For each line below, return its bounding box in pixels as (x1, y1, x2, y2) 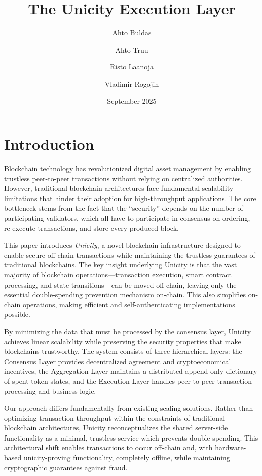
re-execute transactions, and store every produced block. (4, 222, 179, 233)
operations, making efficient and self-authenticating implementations (22, 299, 235, 309)
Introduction (4, 134, 94, 154)
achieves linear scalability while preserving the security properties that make (4, 336, 241, 346)
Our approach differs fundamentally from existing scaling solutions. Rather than (4, 403, 253, 413)
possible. (4, 309, 30, 320)
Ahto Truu (115, 44, 148, 55)
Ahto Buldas (112, 27, 152, 38)
